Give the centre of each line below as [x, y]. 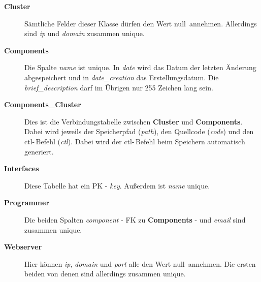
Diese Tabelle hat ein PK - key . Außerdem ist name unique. [117, 185]
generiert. [39, 151]
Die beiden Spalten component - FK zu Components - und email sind [135, 219]
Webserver [23, 247]
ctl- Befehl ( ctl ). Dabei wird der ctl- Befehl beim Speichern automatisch [135, 141]
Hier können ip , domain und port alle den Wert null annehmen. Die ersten [140, 263]
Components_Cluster [43, 104]
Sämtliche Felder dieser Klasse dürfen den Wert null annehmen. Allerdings [141, 23]
